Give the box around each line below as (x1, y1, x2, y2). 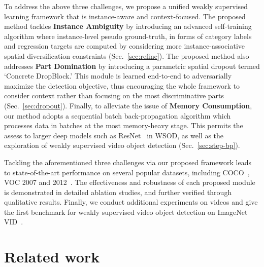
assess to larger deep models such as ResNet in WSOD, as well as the (4, 130, 224, 140)
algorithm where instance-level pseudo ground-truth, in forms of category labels (4, 30, 252, 41)
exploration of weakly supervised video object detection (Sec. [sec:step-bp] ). (4, 140, 240, 150)
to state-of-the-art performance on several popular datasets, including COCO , (4, 167, 250, 177)
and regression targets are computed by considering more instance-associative (4, 41, 245, 51)
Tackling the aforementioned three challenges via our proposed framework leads (4, 157, 251, 167)
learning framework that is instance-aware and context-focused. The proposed (4, 11, 246, 21)
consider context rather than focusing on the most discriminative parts (4, 90, 224, 101)
